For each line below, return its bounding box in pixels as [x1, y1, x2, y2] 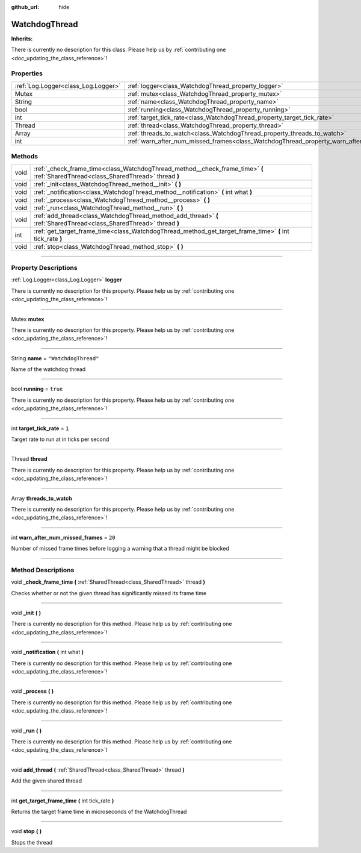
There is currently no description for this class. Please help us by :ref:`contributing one [11, 46, 226, 54]
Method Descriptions [11, 566, 75, 574]
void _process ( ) [11, 687, 54, 695]
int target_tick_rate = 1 [11, 425, 69, 432]
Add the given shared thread [11, 777, 82, 784]
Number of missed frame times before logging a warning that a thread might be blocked [11, 545, 230, 552]
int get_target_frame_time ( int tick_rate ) [11, 797, 114, 804]
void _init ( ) [11, 609, 42, 617]
